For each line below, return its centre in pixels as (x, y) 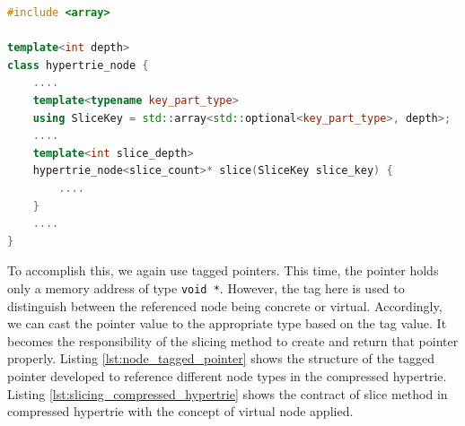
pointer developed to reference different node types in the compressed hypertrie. (227, 375)
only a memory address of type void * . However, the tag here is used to (206, 287)
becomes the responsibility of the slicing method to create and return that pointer (233, 340)
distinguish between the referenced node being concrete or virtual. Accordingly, (225, 305)
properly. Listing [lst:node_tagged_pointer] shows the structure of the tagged (221, 358)
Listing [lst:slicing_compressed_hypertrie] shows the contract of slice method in (228, 393)
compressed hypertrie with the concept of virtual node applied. (180, 411)
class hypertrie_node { (78, 65)
